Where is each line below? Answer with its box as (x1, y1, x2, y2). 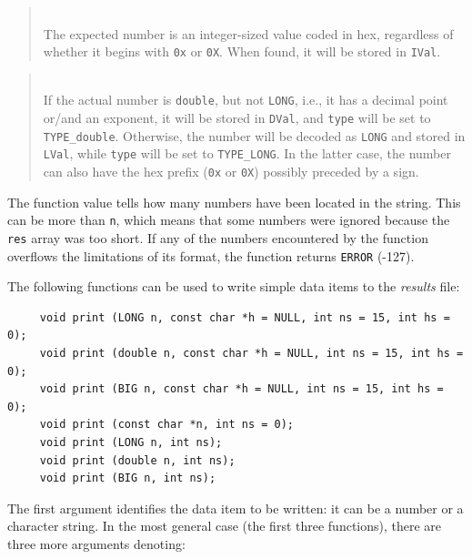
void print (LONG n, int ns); (39, 436, 223, 450)
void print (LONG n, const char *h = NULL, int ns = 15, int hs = (39, 310, 450, 324)
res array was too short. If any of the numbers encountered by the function (7, 228, 428, 247)
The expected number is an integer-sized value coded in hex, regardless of (43, 24, 454, 43)
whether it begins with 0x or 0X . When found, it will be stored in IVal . (43, 42, 441, 61)
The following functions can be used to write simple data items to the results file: (7, 277, 460, 296)
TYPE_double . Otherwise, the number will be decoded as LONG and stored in (43, 126, 466, 145)
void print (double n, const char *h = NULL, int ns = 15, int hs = (39, 347, 464, 361)
